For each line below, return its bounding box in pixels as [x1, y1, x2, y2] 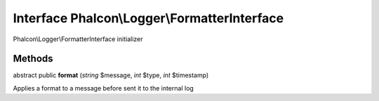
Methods [13, 53, 53, 65]
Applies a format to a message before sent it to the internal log [13, 84, 194, 92]
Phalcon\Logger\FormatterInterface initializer [13, 35, 143, 43]
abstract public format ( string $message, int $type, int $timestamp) [13, 71, 209, 79]
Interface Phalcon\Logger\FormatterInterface [13, 10, 284, 26]
